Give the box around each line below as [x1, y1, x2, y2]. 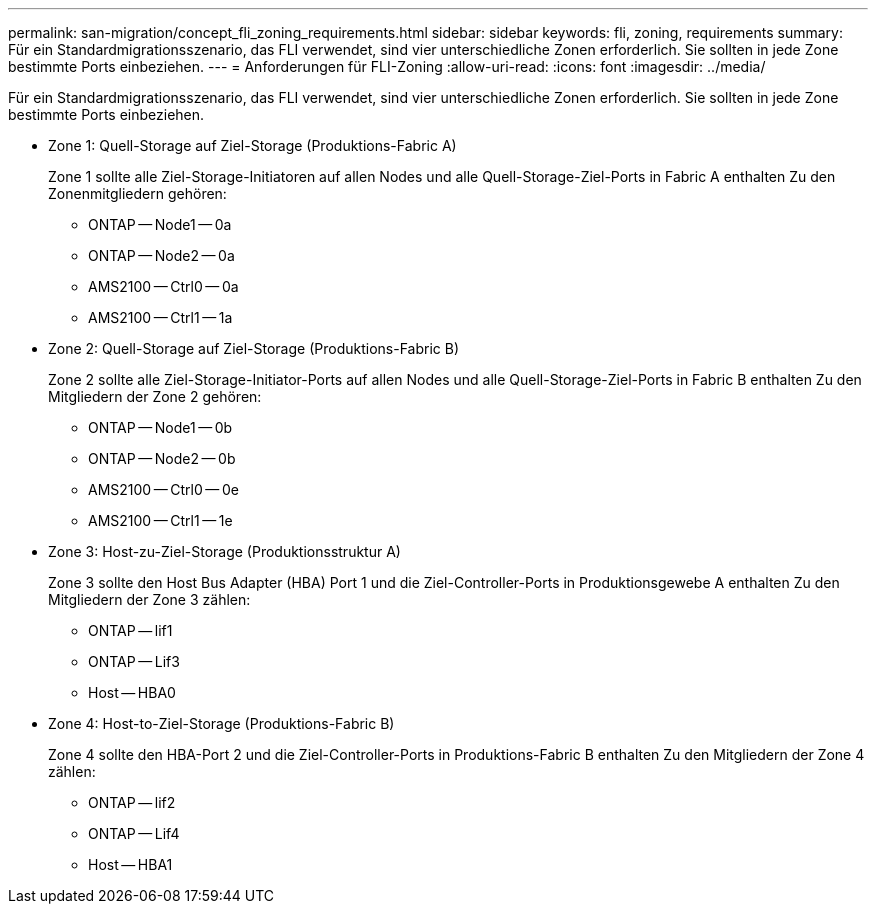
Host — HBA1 [88, 856, 173, 873]
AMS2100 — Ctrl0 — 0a [88, 278, 239, 295]
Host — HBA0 [88, 684, 176, 701]
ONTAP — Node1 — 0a [88, 216, 232, 233]
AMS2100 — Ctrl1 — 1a [88, 309, 233, 326]
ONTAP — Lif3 [88, 653, 180, 670]
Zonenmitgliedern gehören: [48, 185, 227, 202]
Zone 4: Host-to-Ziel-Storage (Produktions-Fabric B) [48, 715, 395, 732]
